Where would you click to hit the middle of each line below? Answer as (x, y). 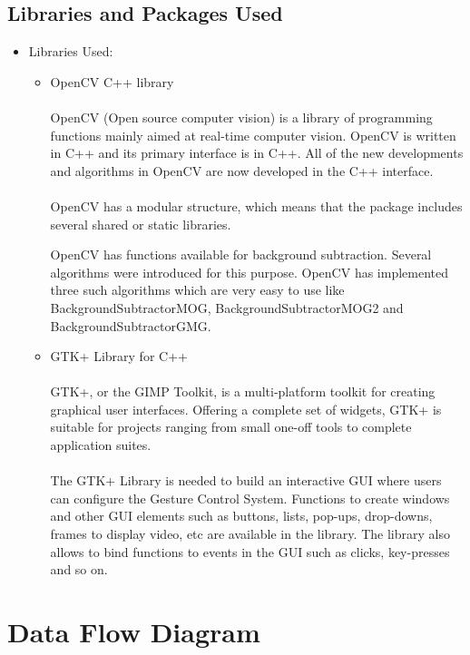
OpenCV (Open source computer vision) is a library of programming (241, 117)
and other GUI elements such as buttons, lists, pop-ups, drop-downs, (241, 516)
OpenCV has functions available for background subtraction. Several (241, 254)
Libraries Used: (71, 51)
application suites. (101, 445)
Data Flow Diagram (134, 632)
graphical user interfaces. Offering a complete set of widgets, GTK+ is (246, 409)
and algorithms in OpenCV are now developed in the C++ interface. (242, 170)
